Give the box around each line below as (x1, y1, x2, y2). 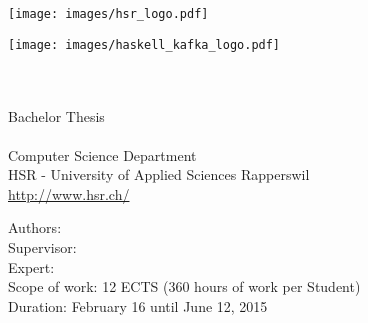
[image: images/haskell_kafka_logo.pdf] (8, 37, 281, 52)
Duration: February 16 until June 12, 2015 (8, 295, 268, 316)
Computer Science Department (8, 144, 197, 165)
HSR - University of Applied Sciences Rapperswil (8, 164, 310, 185)
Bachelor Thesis (8, 105, 105, 126)
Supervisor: (8, 237, 77, 258)
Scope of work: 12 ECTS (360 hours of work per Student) (8, 276, 361, 297)
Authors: (8, 217, 62, 238)
